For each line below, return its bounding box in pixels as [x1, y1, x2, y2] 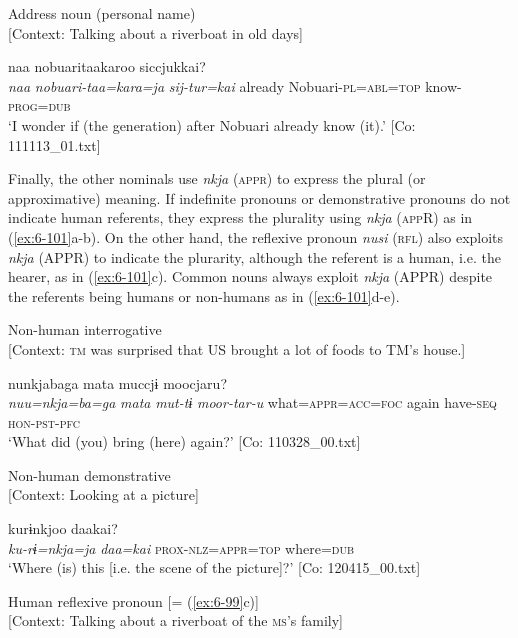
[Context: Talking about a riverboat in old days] [8, 22, 303, 43]
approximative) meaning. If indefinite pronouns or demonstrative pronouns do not [8, 187, 511, 208]
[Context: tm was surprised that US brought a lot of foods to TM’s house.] [8, 338, 466, 359]
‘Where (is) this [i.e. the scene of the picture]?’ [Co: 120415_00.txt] [8, 557, 421, 578]
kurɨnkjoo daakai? [8, 518, 118, 539]
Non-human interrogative [8, 319, 162, 340]
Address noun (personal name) [8, 3, 196, 23]
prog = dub [8, 95, 71, 116]
